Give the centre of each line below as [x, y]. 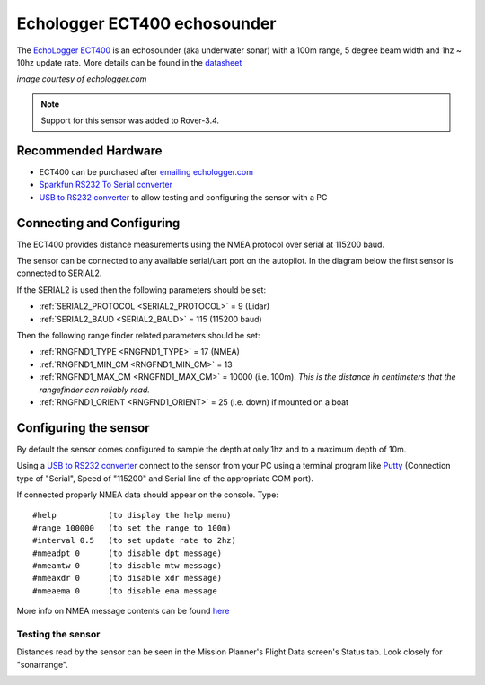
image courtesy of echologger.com [82, 79]
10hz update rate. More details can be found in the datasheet [129, 62]
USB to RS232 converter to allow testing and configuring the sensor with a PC [183, 197]
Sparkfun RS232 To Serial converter [106, 185]
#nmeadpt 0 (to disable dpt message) [128, 553]
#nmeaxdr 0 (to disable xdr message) [128, 578]
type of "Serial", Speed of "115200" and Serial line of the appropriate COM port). [165, 478]
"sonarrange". [43, 664]
